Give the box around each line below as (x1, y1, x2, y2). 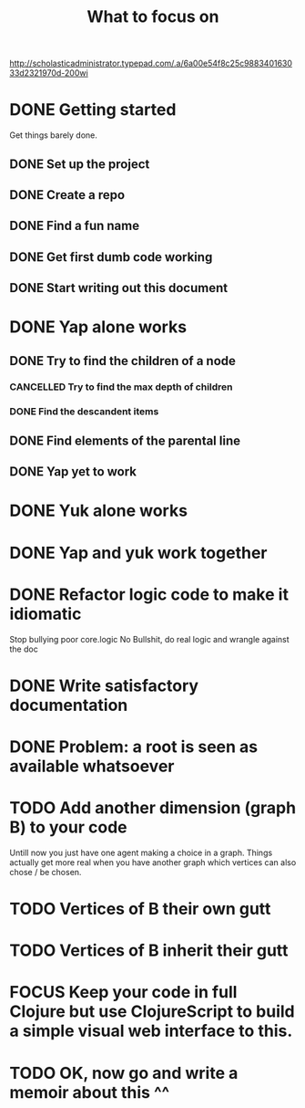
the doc (9, 643, 38, 654)
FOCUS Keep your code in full (9, 982, 238, 1003)
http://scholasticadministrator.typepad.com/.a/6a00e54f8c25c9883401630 (9, 57, 293, 69)
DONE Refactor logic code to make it (9, 584, 290, 604)
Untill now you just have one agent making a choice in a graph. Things (9, 847, 273, 858)
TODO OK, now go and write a (9, 1062, 239, 1083)
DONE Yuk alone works (9, 500, 188, 521)
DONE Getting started (9, 99, 177, 120)
